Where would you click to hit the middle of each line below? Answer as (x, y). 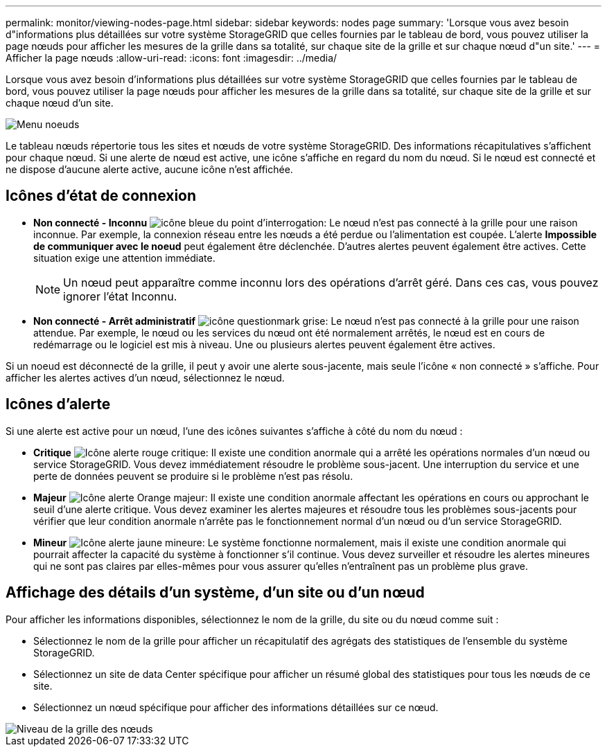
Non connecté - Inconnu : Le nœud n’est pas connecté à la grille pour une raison (306, 222)
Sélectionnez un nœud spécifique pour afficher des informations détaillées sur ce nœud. (236, 707)
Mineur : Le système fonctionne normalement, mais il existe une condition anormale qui (300, 542)
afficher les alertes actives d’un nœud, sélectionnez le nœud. (145, 377)
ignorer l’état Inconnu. (120, 296)
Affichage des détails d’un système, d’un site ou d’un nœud (215, 593)
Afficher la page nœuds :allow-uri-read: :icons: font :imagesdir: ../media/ (171, 58)
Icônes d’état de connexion (101, 196)
